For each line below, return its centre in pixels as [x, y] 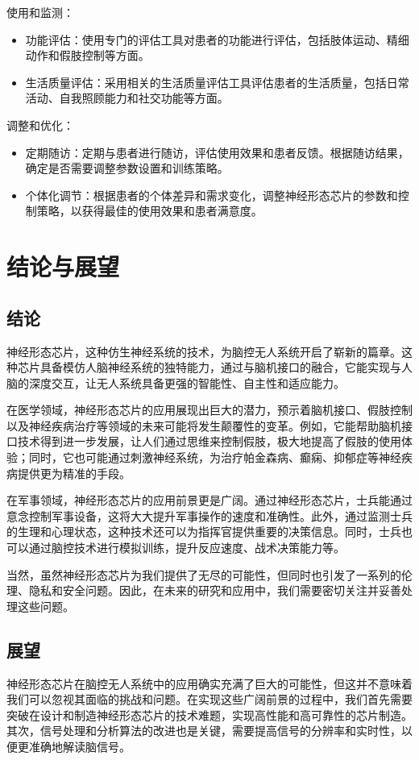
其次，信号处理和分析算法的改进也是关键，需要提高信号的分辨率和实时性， [204, 731]
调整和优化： [40, 125]
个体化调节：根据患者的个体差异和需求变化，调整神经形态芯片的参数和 [212, 195]
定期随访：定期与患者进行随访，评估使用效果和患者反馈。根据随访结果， [217, 152]
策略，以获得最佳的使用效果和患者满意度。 [149, 211]
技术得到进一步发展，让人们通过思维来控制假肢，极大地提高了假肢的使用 [209, 441]
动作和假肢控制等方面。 [87, 55]
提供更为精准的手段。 [74, 473]
